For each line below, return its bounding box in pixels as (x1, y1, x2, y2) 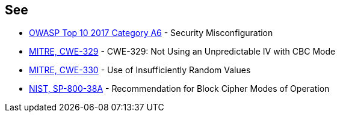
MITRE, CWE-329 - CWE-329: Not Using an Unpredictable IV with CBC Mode (29, 46, 336, 57)
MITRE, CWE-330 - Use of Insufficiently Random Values (29, 65, 251, 76)
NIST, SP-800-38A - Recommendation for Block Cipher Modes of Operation (29, 83, 330, 94)
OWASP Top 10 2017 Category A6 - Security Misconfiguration (29, 28, 273, 38)
